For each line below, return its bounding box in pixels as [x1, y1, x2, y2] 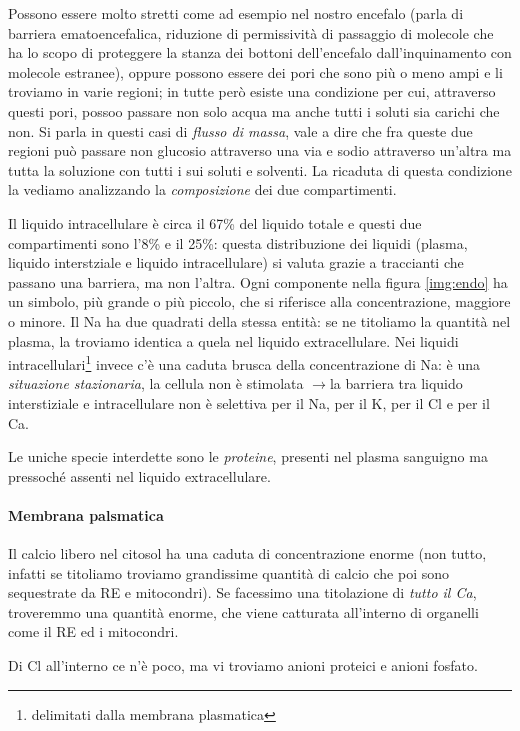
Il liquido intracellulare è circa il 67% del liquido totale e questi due [8, 212, 422, 233]
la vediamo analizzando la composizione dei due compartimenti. [8, 179, 397, 200]
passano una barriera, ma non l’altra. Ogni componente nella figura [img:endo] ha [8, 271, 508, 292]
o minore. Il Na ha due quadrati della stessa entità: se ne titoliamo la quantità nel [8, 310, 511, 331]
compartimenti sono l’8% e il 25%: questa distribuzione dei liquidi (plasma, [8, 232, 468, 253]
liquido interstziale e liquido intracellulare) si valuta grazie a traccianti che [8, 252, 464, 273]
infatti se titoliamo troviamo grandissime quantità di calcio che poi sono [8, 562, 449, 583]
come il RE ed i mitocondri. [8, 621, 179, 642]
